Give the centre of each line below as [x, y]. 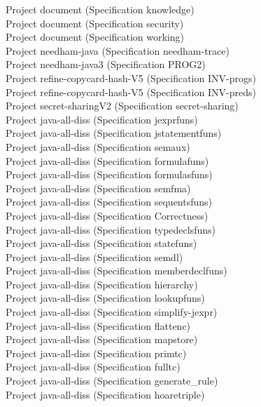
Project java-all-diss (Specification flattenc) [98, 325]
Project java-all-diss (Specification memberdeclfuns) [117, 271]
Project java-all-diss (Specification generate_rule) [112, 381]
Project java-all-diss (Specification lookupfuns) [105, 298]
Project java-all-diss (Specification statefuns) [101, 243]
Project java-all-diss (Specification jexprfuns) [102, 119]
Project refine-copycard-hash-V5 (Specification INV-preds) [131, 92]
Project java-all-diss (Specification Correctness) [107, 215]
